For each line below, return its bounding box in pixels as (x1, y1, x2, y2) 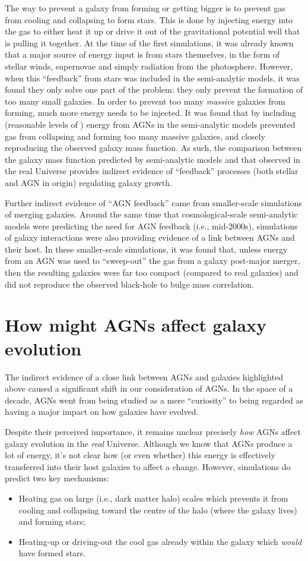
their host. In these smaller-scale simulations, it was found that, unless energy (5, 242, 288, 255)
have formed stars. (18, 547, 86, 559)
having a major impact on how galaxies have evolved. (5, 405, 199, 418)
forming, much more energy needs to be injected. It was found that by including (5, 106, 296, 119)
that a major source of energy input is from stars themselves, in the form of (5, 48, 280, 61)
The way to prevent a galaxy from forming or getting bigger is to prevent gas (5, 2, 285, 14)
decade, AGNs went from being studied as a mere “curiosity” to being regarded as (5, 393, 304, 406)
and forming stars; (18, 515, 85, 528)
